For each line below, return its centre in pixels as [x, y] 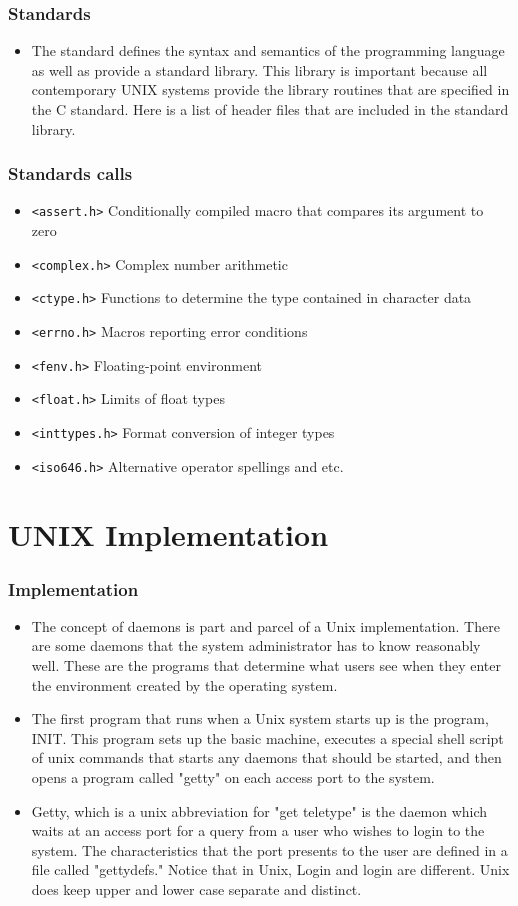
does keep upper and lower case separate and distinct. [196, 888]
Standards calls [70, 173]
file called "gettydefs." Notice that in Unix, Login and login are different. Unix [270, 869]
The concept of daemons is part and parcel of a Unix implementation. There [265, 625]
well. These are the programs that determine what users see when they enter [266, 665]
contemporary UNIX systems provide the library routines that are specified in [270, 89]
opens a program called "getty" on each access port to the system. [233, 777]
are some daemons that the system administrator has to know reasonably [256, 645]
